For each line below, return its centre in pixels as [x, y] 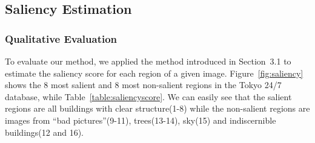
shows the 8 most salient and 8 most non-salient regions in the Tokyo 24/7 [143, 85]
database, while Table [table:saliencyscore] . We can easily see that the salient [148, 96]
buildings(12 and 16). [45, 132]
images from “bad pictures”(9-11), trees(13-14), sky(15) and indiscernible [141, 120]
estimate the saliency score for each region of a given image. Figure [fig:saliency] [154, 73]
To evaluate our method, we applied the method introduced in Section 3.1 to [148, 61]
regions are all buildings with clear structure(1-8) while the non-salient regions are [157, 108]
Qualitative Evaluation [61, 38]
